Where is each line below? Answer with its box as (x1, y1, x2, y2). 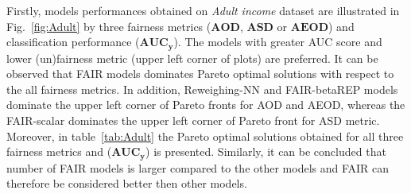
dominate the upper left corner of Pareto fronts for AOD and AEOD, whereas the (6, 96, 405, 113)
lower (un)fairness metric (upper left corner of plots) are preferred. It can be (6, 49, 378, 66)
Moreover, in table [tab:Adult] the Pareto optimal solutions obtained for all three (6, 127, 404, 144)
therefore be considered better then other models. (6, 175, 247, 192)
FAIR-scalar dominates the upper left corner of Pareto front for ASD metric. (6, 112, 380, 129)
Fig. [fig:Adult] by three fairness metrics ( (6, 17, 211, 34)
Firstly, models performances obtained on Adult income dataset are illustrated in (6, 2, 400, 18)
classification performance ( (6, 33, 140, 50)
